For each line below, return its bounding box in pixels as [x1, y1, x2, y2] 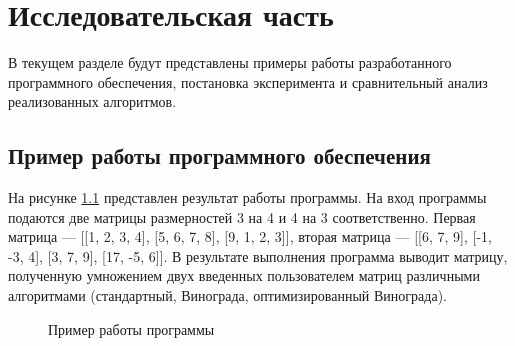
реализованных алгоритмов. [8, 91, 177, 112]
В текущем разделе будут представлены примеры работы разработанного [8, 52, 452, 73]
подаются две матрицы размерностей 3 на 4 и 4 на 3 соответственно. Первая [8, 206, 476, 227]
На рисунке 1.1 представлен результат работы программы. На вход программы [8, 187, 487, 208]
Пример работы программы [48, 318, 215, 339]
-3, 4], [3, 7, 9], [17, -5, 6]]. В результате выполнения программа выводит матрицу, [8, 245, 508, 266]
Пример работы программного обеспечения [8, 140, 431, 171]
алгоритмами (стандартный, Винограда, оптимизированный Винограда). [8, 285, 447, 306]
